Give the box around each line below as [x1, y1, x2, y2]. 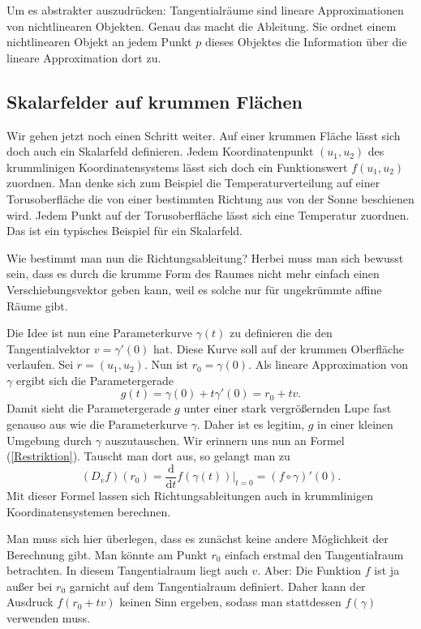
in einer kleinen [317, 416, 393, 433]
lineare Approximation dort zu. [6, 49, 161, 66]
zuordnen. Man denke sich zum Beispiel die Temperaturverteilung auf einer [6, 174, 380, 191]
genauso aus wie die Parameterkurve [6, 416, 187, 433]
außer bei [6, 577, 53, 594]
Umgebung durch [6, 431, 92, 448]
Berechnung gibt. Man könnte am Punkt [6, 546, 208, 563]
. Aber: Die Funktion [257, 562, 362, 579]
